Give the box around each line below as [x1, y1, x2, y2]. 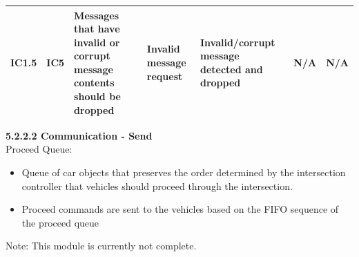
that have [74, 21, 120, 36]
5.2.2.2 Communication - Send [6, 128, 153, 142]
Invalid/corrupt [200, 35, 275, 49]
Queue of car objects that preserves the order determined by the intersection [21, 164, 346, 179]
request [146, 68, 183, 83]
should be [74, 89, 121, 104]
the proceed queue [21, 215, 99, 229]
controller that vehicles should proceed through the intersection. [21, 178, 293, 193]
